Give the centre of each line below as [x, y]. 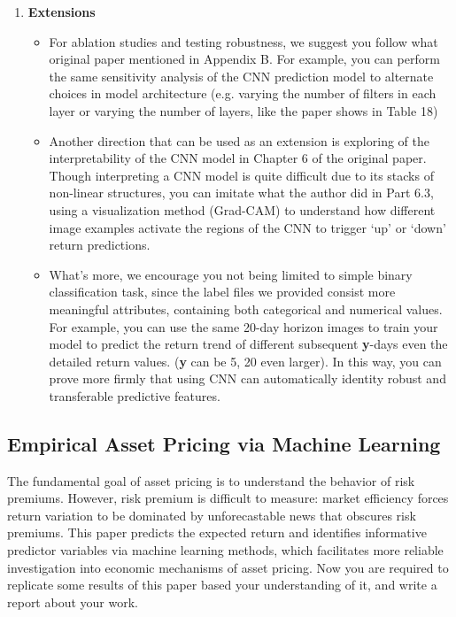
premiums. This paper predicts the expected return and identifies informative [217, 532]
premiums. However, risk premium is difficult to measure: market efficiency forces [228, 498]
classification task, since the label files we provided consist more [222, 292]
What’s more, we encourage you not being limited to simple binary [231, 274]
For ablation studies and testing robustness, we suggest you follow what [243, 41]
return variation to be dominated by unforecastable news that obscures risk [212, 515]
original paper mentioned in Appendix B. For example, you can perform [244, 59]
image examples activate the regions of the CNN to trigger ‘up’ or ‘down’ [247, 227]
